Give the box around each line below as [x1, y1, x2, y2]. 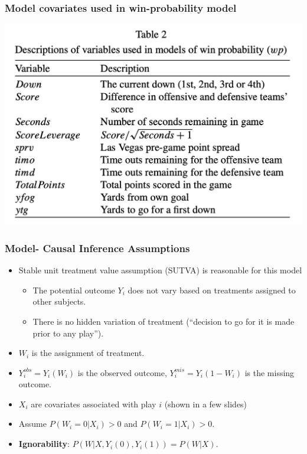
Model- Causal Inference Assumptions [5, 240, 190, 255]
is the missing [244, 366, 295, 378]
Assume [18, 417, 47, 430]
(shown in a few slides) [164, 397, 247, 410]
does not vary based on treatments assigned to [128, 283, 296, 296]
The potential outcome [32, 283, 115, 296]
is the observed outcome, [77, 366, 167, 378]
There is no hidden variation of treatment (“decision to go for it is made [32, 315, 295, 327]
